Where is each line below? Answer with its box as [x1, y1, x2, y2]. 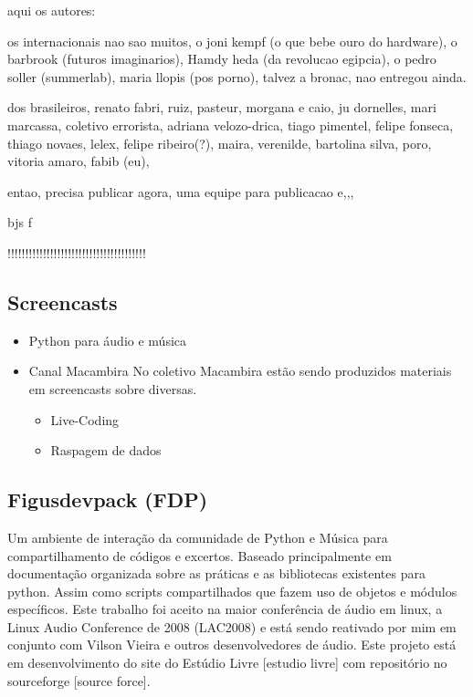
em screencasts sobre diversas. [28, 379, 197, 398]
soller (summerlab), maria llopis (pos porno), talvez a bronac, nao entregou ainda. [7, 67, 467, 86]
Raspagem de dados [50, 441, 162, 460]
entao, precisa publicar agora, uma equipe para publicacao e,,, [7, 182, 354, 201]
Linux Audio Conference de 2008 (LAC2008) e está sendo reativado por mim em [7, 617, 457, 636]
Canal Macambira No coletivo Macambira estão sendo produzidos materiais [28, 361, 452, 380]
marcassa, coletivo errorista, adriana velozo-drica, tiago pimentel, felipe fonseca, [7, 115, 454, 134]
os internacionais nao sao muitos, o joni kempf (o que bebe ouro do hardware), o [7, 31, 457, 50]
